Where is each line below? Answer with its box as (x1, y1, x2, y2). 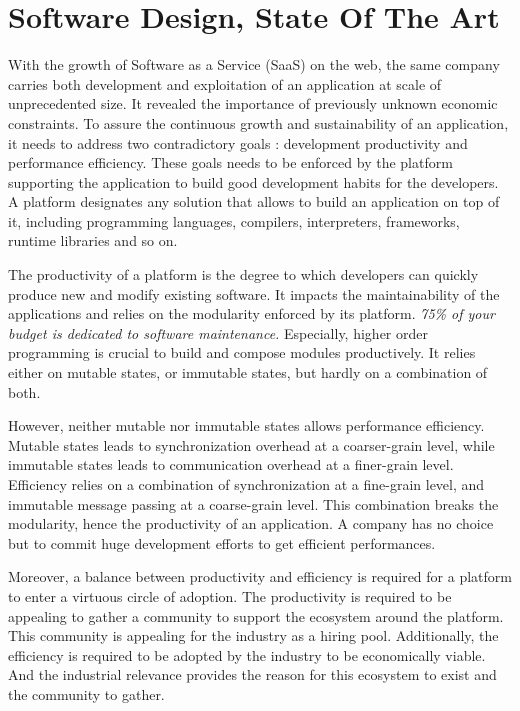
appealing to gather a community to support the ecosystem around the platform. (8, 605, 504, 626)
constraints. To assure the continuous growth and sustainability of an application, (8, 112, 509, 133)
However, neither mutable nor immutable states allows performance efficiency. (8, 415, 485, 436)
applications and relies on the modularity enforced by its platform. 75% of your (8, 303, 495, 324)
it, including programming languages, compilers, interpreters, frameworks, (8, 210, 460, 231)
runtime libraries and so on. (8, 230, 178, 251)
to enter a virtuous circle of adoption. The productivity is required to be (8, 585, 452, 606)
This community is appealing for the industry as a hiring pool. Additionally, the (8, 625, 499, 646)
